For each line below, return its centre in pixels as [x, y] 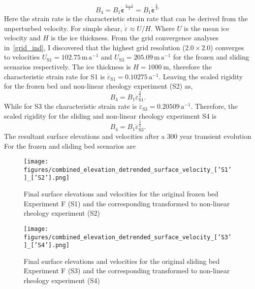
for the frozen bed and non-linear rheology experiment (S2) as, [98, 86]
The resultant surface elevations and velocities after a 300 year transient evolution [128, 136]
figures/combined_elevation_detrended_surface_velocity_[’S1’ [128, 170]
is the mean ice [207, 28]
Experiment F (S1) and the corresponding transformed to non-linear [127, 203]
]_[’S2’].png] [47, 178]
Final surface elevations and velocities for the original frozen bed [121, 194]
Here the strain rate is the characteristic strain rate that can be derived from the [126, 18]
